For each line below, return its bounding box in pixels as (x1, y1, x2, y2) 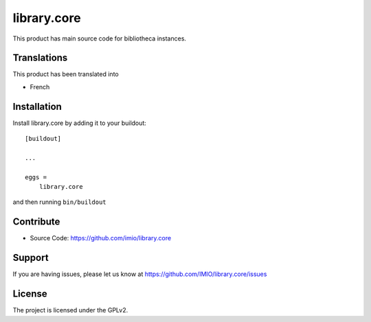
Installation (12, 100, 62, 113)
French (30, 82, 50, 91)
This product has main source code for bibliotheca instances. (12, 34, 187, 43)
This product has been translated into (12, 70, 120, 78)
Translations (12, 52, 68, 64)
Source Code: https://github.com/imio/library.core (30, 234, 172, 242)
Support (12, 252, 49, 264)
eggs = (25, 173, 47, 181)
